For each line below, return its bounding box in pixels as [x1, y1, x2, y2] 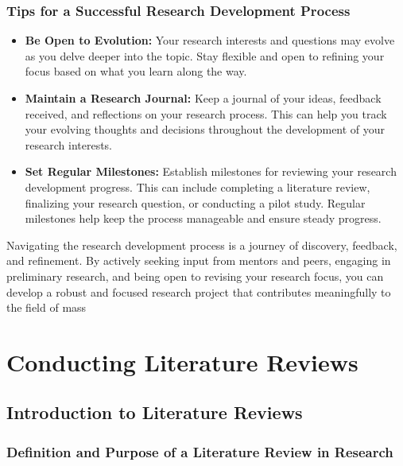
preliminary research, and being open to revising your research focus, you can [6, 267, 384, 284]
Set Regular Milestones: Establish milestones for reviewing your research [25, 163, 397, 180]
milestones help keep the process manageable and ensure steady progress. [25, 210, 382, 227]
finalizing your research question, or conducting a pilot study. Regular [25, 194, 366, 211]
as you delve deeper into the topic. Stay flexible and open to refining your [25, 47, 385, 64]
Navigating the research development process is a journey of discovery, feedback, [6, 236, 397, 253]
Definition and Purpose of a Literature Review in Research [6, 441, 393, 461]
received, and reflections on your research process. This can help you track [25, 105, 387, 122]
